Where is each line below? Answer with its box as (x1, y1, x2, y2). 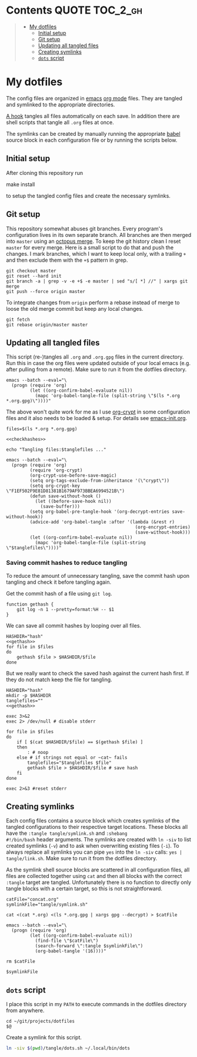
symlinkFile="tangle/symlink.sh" (6, 902, 88, 908)
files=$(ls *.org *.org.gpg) (6, 426, 78, 432)
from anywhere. (6, 1007, 45, 1014)
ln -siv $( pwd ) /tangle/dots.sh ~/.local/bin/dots (6, 1045, 131, 1052)
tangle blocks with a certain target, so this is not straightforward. (6, 885, 163, 892)
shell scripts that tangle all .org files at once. (6, 119, 115, 126)
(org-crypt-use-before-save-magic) (29, 473, 117, 479)
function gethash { (6, 601, 54, 607)
